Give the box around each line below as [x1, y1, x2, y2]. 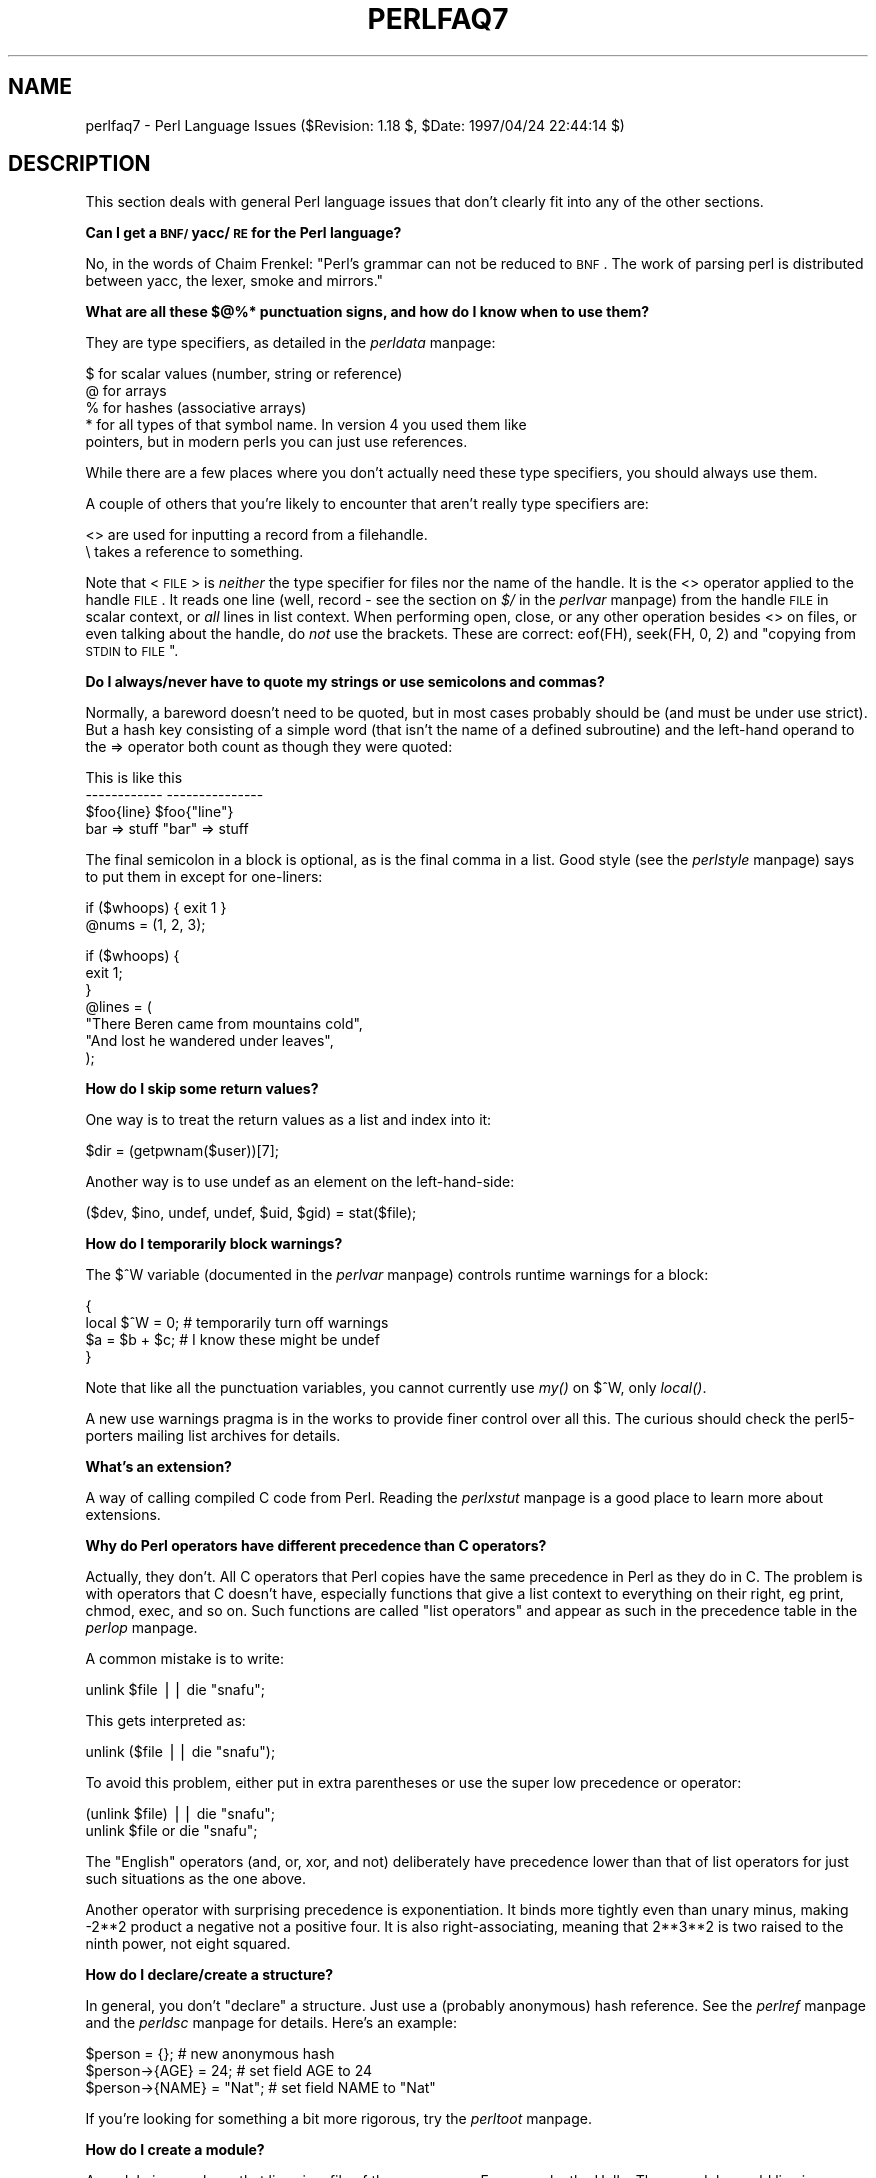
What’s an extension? [85, 1458, 232, 1476]
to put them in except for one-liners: [85, 868, 323, 886]
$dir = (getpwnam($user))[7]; [85, 1142, 279, 1160]
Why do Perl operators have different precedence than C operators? [85, 1537, 547, 1555]
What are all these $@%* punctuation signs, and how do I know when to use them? [85, 303, 650, 321]
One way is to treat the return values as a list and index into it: [85, 1111, 492, 1129]
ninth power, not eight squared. [85, 1935, 291, 1953]
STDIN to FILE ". [85, 642, 179, 660]
